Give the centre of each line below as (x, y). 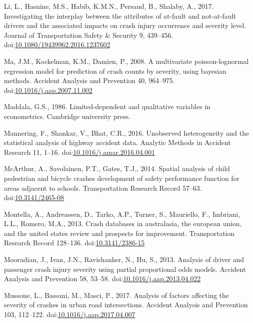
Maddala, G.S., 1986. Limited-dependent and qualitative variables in (107, 106)
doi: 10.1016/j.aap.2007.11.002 (48, 90)
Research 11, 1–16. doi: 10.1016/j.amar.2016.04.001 (80, 152)
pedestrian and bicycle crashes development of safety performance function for (122, 178)
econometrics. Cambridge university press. (67, 116)
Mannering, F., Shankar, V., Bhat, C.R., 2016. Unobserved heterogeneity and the (126, 132)
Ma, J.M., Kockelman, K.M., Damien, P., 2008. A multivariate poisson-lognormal (126, 61)
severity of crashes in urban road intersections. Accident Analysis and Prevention (126, 305)
